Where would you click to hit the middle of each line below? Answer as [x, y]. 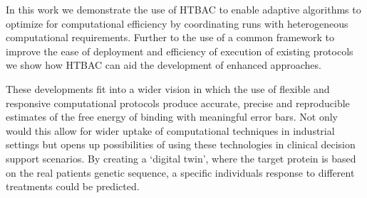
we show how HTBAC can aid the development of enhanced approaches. [164, 65]
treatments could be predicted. [73, 186]
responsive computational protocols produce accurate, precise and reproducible [178, 103]
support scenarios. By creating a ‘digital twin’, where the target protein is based [181, 158]
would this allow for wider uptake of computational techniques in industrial [170, 130]
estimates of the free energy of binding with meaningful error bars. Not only [172, 117]
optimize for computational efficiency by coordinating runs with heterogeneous [177, 23]
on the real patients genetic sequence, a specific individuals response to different [180, 172]
